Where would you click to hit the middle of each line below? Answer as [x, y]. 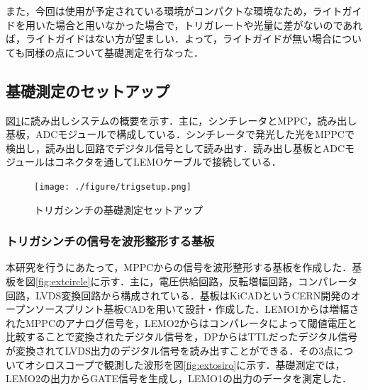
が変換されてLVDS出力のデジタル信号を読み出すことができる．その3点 [170, 350]
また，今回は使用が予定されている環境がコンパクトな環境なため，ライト [174, 11]
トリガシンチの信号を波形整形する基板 [110, 241]
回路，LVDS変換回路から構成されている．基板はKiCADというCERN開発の [178, 295]
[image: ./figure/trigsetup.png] [113, 187]
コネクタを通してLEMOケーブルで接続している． [168, 162]
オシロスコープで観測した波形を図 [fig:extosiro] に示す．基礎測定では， [185, 364]
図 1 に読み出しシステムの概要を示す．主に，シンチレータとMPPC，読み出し [182, 120]
